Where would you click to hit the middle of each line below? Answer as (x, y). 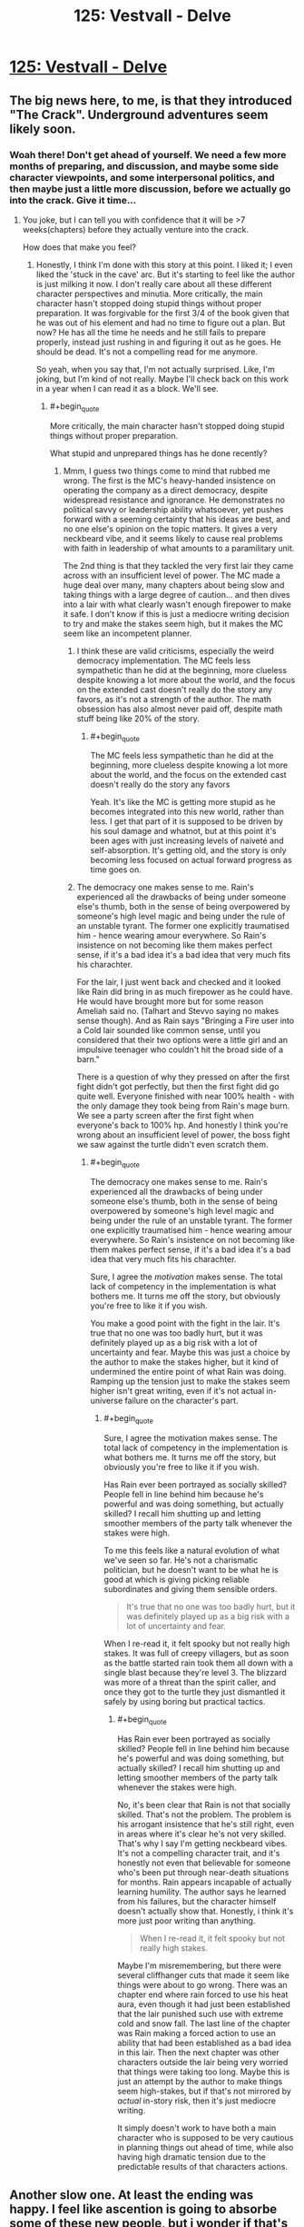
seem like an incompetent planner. (127, 633)
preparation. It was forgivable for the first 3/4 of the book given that (163, 313)
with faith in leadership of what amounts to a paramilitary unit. (179, 548)
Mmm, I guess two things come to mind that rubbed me (167, 471)
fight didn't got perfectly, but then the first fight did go (178, 1087)
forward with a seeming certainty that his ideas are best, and (177, 519)
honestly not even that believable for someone (204, 1863)
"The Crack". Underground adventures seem (139, 114)
